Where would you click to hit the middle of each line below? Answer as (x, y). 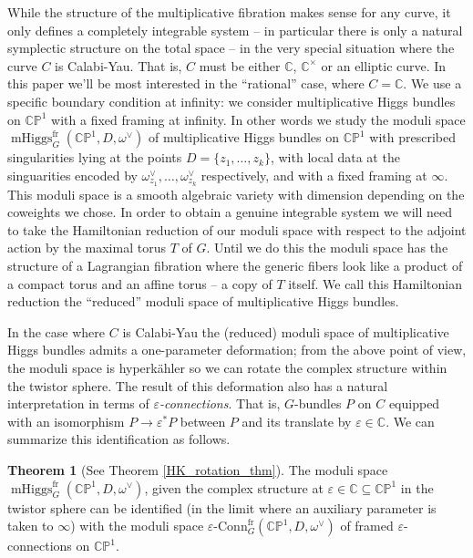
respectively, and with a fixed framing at (314, 175)
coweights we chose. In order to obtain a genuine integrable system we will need (230, 212)
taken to (31, 526)
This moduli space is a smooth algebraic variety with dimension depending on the (236, 194)
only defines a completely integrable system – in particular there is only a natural (235, 30)
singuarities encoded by (72, 175)
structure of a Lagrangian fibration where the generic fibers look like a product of (235, 265)
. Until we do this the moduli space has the (327, 248)
